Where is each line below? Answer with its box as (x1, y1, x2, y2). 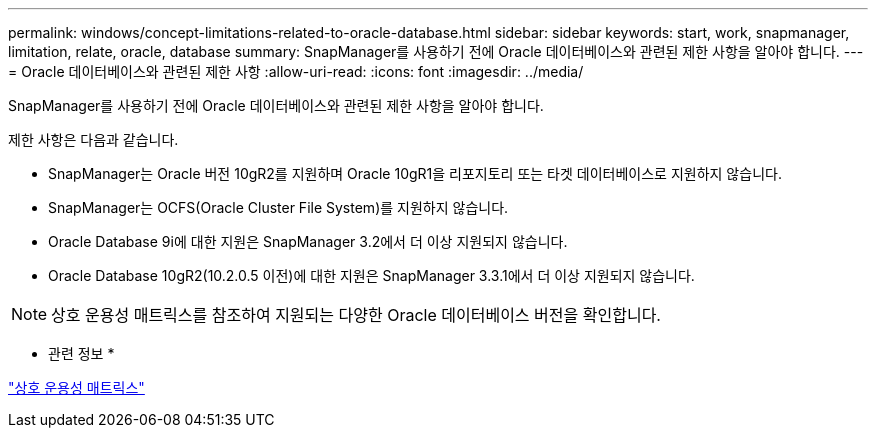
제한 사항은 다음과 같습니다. (8, 131, 179, 148)
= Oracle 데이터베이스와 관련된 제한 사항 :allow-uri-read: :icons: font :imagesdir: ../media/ (8, 63, 584, 80)
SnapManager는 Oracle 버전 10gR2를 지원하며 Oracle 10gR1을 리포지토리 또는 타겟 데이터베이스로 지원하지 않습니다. (48, 165, 782, 182)
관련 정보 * (48, 345, 115, 362)
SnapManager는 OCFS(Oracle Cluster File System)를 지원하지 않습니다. (48, 199, 509, 216)
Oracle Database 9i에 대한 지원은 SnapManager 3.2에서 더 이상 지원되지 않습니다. (48, 233, 568, 250)
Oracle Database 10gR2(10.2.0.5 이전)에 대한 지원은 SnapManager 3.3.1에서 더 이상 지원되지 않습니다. (48, 267, 695, 284)
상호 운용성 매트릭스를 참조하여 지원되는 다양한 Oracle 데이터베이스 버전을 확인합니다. (51, 305, 661, 325)
